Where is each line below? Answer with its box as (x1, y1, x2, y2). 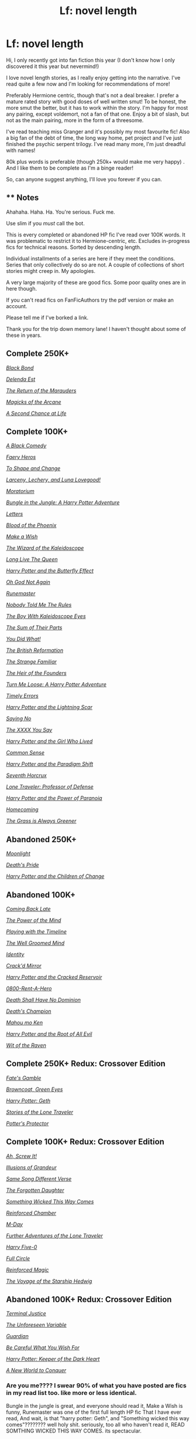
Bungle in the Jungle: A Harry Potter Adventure (6, 499, 120, 506)
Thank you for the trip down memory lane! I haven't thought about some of (6, 325, 186, 332)
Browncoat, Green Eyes (6, 1086, 63, 1093)
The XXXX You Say (6, 727, 53, 734)
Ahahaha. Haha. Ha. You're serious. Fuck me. (6, 208, 115, 215)
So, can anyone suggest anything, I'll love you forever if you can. (6, 175, 162, 183)
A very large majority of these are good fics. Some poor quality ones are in (6, 279, 186, 286)
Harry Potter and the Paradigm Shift (6, 761, 94, 768)
